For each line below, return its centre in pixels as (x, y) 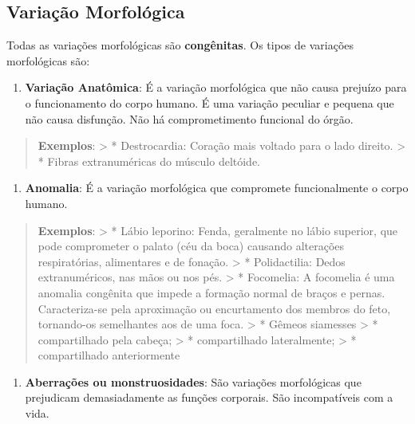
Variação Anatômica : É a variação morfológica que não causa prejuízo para (216, 87)
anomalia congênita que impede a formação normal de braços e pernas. (211, 292)
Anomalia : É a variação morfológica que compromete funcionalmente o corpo (217, 188)
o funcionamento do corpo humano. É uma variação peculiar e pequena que (209, 102)
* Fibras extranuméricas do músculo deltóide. (149, 161)
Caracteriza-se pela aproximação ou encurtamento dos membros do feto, (214, 308)
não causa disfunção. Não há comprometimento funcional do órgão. (189, 118)
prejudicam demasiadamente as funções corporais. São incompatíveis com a (209, 397)
